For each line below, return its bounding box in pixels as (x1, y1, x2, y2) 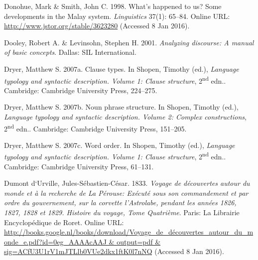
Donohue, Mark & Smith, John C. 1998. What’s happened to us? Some (4, 1, 222, 11)
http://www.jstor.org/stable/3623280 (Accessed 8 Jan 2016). (4, 20, 190, 31)
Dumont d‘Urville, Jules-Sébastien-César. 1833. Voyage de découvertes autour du (4, 178, 250, 188)
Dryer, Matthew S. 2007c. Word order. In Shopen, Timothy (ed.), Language (4, 139, 235, 150)
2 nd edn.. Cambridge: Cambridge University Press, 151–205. (4, 122, 187, 133)
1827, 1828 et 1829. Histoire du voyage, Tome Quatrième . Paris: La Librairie (4, 207, 240, 218)
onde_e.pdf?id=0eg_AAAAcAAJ (4, 236, 107, 247)
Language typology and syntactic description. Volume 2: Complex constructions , (4, 112, 247, 122)
